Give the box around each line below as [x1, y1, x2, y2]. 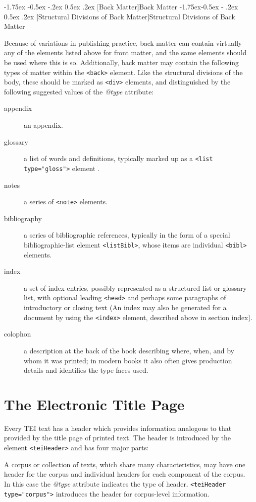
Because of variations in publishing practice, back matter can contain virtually [4, 37, 242, 48]
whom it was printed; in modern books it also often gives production [24, 355, 232, 365]
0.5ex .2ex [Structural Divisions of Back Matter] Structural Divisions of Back [4, 11, 235, 21]
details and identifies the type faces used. [24, 365, 149, 375]
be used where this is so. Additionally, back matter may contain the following [4, 57, 239, 67]
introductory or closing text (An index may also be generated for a [24, 302, 227, 313]
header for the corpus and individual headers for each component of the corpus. [4, 469, 246, 479]
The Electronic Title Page [4, 394, 185, 414]
